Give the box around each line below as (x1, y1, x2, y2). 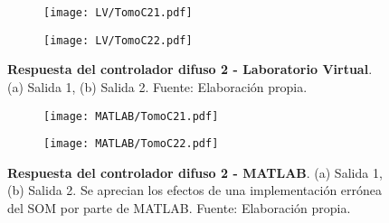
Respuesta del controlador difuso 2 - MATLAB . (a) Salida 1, (7, 163, 383, 181)
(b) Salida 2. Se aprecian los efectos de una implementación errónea (7, 181, 383, 200)
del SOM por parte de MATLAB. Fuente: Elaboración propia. (7, 199, 351, 217)
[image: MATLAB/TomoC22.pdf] (43, 137, 219, 151)
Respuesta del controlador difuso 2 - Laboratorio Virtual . (7, 60, 373, 79)
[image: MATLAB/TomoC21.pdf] (43, 109, 219, 123)
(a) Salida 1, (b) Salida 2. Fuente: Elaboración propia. (7, 77, 308, 96)
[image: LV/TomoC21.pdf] (43, 6, 193, 19)
